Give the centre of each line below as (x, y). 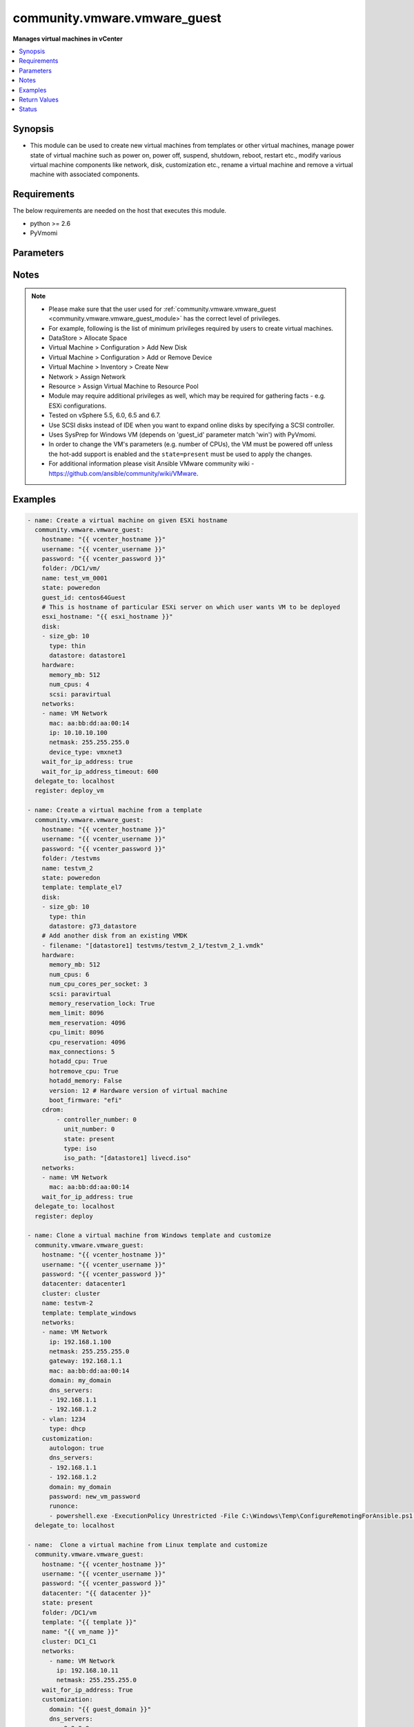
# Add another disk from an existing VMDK (115, 936)
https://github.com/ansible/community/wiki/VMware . (124, 473)
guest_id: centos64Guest (84, 597)
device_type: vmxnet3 (86, 752)
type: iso (80, 1148)
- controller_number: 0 (97, 1119)
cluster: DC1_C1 (69, 1641)
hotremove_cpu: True (84, 1071)
